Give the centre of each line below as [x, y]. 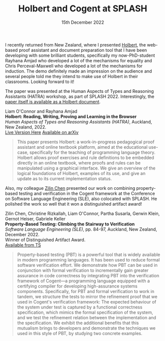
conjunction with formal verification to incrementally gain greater [83, 270]
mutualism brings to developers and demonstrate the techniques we [86, 328]
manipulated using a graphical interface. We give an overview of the [86, 168]
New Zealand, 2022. [26, 127]
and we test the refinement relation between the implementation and [87, 317]
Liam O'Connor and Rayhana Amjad [41, 111]
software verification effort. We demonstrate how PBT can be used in [87, 265]
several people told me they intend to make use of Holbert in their [72, 76]
